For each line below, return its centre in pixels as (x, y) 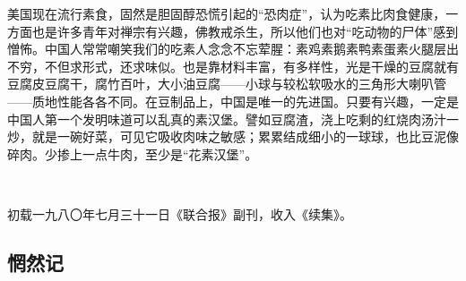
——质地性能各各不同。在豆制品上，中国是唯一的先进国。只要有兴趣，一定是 (233, 101)
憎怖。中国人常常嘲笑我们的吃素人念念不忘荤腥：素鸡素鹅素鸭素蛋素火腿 (220, 49)
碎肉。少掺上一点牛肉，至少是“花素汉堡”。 (133, 153)
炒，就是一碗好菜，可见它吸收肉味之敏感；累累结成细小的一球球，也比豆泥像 (233, 136)
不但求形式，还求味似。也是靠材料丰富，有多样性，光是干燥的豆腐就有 (251, 66)
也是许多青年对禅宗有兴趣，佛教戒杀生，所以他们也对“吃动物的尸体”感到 (245, 31)
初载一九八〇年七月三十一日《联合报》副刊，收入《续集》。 (180, 213)
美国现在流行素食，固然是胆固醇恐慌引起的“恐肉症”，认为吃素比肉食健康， (227, 13)
